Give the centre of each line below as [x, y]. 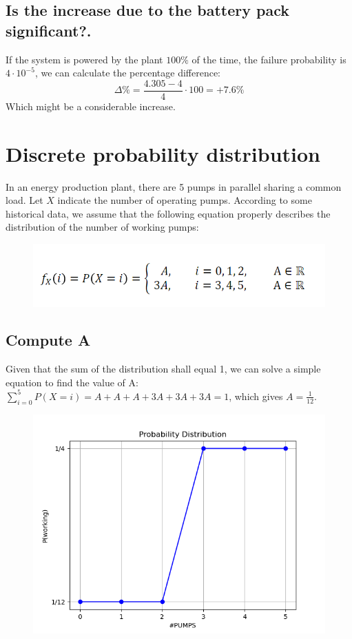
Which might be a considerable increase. [91, 106]
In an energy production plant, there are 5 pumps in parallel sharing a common [174, 186]
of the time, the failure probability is [269, 59]
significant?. [49, 30]
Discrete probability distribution [163, 153]
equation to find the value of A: [72, 382]
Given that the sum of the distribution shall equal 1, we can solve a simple [163, 369]
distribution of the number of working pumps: [102, 227]
